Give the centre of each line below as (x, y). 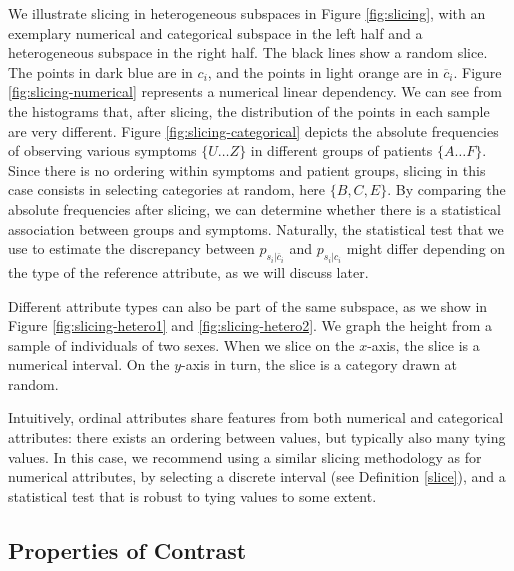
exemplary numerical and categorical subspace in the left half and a (215, 32)
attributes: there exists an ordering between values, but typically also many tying (257, 437)
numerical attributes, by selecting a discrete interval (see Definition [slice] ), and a (257, 476)
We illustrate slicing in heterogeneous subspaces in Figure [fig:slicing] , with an (247, 13)
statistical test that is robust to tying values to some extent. (192, 495)
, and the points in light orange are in (323, 71)
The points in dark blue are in (100, 71)
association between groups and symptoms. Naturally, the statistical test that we (256, 228)
